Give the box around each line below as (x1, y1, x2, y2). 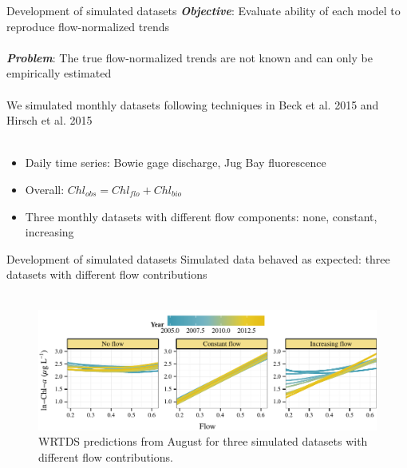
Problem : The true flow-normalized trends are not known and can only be (6, 49, 373, 65)
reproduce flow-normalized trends (6, 18, 170, 34)
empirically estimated (6, 65, 112, 81)
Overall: (25, 180, 65, 197)
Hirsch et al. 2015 (6, 112, 93, 129)
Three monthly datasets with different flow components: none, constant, (25, 208, 377, 224)
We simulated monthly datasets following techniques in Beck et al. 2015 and (6, 96, 379, 113)
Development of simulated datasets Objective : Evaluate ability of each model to (6, 2, 401, 18)
